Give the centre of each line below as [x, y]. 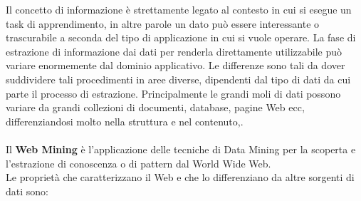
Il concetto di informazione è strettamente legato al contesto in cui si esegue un [179, 9]
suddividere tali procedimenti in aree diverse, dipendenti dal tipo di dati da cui [178, 79]
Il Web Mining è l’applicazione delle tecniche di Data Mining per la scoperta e [181, 149]
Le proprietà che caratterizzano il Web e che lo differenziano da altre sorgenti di [180, 177]
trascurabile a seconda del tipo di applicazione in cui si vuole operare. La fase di [181, 37]
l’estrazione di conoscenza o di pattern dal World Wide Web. [138, 163]
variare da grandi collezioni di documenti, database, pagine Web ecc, [155, 107]
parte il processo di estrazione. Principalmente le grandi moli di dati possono [173, 93]
